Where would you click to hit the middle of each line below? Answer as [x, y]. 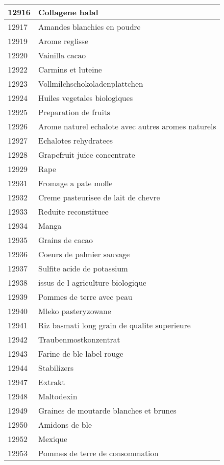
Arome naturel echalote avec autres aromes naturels [127, 126]
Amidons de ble [65, 425]
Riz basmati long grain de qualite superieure [114, 325]
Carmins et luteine [70, 69]
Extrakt [52, 382]
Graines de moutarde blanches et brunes [107, 410]
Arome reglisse [63, 41]
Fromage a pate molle [75, 183]
